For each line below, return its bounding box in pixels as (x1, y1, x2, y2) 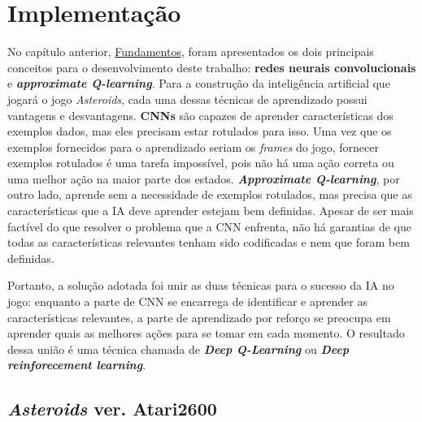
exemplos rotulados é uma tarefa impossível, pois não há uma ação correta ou (7, 154, 394, 171)
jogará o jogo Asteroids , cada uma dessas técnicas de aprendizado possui (7, 90, 368, 107)
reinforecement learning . (7, 356, 146, 373)
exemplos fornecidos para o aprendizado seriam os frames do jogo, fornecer (7, 138, 379, 155)
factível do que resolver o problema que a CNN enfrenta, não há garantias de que (7, 217, 411, 235)
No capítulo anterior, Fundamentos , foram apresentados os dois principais (7, 43, 374, 60)
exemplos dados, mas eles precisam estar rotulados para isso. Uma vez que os (7, 123, 392, 140)
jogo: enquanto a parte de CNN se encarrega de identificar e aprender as (7, 293, 368, 310)
